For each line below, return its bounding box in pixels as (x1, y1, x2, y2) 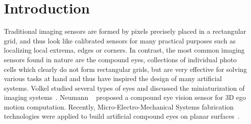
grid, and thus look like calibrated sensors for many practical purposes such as (4, 35, 236, 45)
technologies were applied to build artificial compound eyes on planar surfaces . (4, 111, 240, 121)
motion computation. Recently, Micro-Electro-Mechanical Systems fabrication (4, 101, 234, 111)
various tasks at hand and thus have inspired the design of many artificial (4, 73, 222, 83)
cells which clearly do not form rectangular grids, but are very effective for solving (4, 64, 247, 74)
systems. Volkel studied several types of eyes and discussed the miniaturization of (4, 83, 245, 93)
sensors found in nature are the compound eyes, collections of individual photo (4, 54, 237, 64)
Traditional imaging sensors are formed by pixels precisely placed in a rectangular (4, 26, 246, 36)
